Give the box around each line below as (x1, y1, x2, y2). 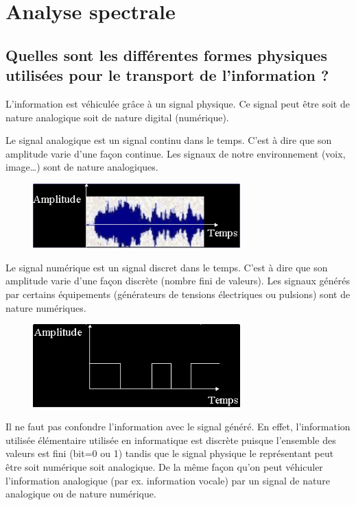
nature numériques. (5, 300, 86, 315)
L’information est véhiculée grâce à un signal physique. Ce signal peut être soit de (5, 96, 350, 110)
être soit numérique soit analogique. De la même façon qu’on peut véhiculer (5, 460, 323, 473)
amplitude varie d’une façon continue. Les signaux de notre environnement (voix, (5, 146, 346, 160)
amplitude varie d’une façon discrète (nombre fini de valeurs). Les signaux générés (5, 273, 351, 288)
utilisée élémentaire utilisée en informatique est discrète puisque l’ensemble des (5, 432, 336, 447)
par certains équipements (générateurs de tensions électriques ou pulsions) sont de (5, 286, 351, 301)
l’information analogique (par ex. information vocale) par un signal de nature (5, 473, 330, 487)
